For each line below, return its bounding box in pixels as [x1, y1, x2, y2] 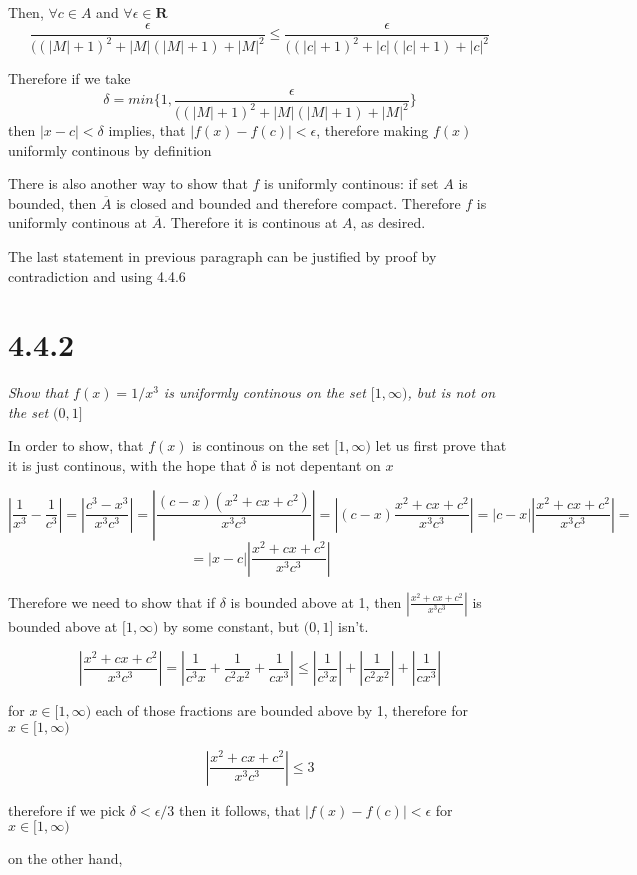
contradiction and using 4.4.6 [8, 265, 186, 286]
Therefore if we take [8, 68, 131, 88]
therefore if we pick [8, 799, 126, 820]
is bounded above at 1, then [230, 591, 402, 612]
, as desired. [352, 212, 426, 233]
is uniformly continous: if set [264, 173, 439, 194]
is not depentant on [261, 455, 381, 476]
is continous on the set [192, 435, 330, 456]
